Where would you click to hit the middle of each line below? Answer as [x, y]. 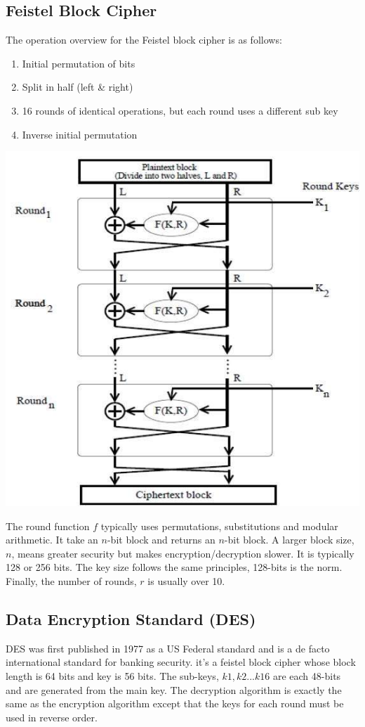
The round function [48, 526]
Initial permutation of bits [79, 63]
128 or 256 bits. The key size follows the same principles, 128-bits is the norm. [174, 567]
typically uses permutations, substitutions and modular [219, 526]
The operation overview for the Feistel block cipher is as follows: [144, 40]
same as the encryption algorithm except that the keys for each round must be [175, 703]
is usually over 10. [186, 581]
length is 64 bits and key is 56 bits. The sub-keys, [112, 676]
